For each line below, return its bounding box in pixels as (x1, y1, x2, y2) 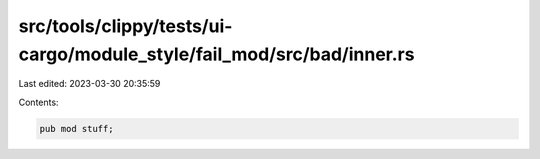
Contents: (18, 96, 59, 108)
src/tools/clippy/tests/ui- (18, 15, 233, 37)
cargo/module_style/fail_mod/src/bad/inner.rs (18, 43, 415, 65)
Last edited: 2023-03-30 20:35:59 (18, 78, 161, 90)
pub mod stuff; (39, 123, 114, 134)
